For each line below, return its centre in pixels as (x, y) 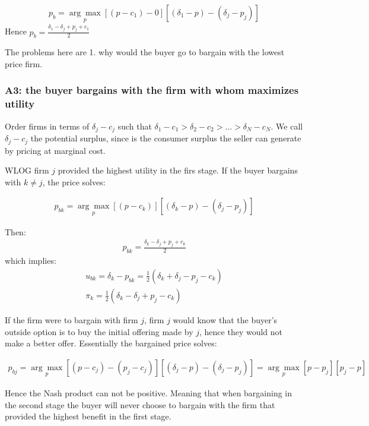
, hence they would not (241, 331)
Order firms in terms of (47, 126)
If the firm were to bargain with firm (71, 319)
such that (135, 126)
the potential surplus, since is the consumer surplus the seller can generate (166, 138)
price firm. (24, 63)
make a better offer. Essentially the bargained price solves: (111, 343)
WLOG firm (27, 170)
